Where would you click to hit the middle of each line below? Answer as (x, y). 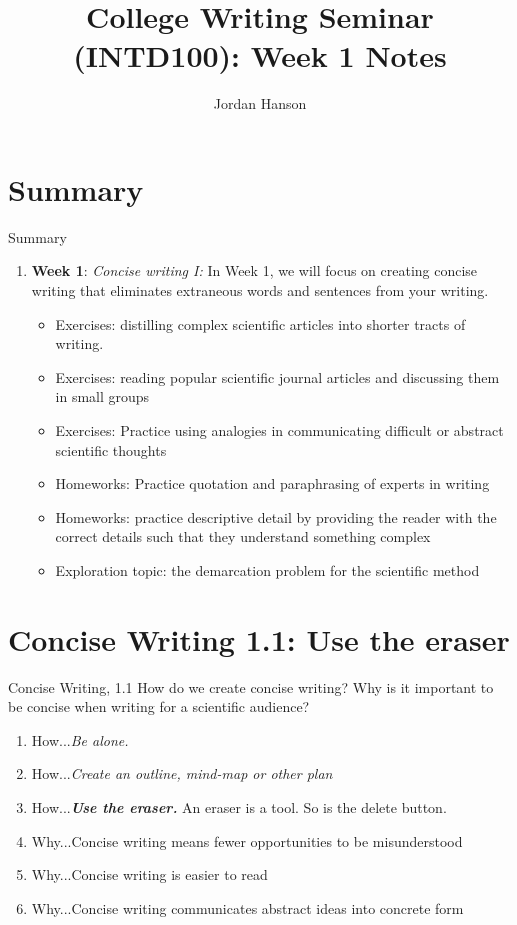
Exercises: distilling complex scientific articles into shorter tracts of (260, 323)
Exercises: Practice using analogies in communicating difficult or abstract (279, 430)
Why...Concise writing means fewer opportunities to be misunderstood (247, 840)
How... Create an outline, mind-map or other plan (182, 773)
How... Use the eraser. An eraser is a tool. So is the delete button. (239, 807)
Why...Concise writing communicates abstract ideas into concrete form (247, 907)
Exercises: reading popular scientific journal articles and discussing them (277, 376)
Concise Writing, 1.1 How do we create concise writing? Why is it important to (251, 686)
